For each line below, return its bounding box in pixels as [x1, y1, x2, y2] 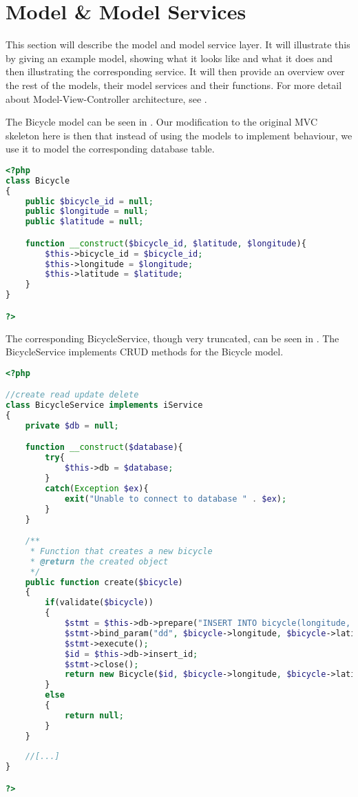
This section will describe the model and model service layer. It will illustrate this [6, 37, 350, 52]
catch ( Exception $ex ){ [45, 483, 149, 493]
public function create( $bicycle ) [25, 577, 183, 587]
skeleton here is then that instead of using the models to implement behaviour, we [6, 128, 352, 142]
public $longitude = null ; [25, 206, 149, 217]
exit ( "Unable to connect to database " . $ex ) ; [64, 493, 287, 504]
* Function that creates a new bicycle [30, 546, 213, 556]
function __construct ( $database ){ [25, 442, 183, 453]
